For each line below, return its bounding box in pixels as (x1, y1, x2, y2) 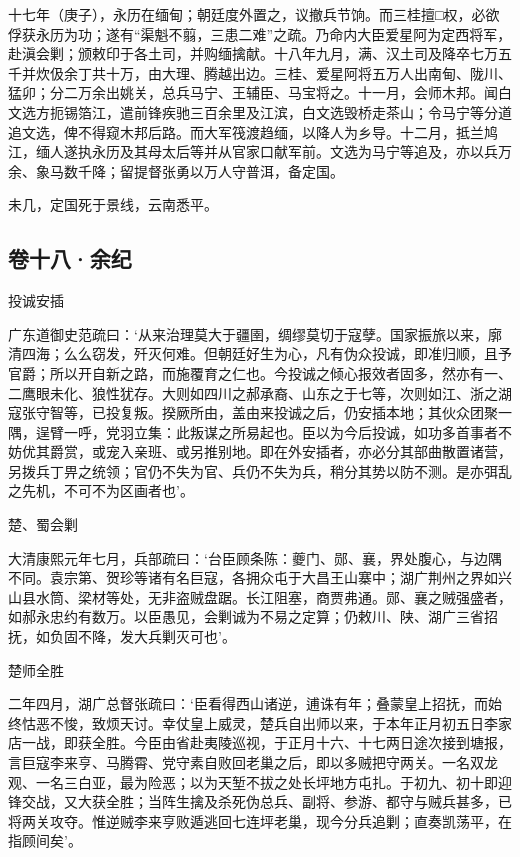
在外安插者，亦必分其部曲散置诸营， (273, 441, 512, 462)
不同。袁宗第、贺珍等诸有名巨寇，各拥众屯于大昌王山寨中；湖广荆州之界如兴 (8, 567, 512, 588)
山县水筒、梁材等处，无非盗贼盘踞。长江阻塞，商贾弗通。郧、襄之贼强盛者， (8, 586, 512, 607)
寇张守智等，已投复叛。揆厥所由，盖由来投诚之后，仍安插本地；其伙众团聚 (8, 402, 498, 423)
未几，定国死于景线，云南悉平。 (8, 194, 218, 215)
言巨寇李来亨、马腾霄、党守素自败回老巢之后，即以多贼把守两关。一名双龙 (8, 752, 498, 773)
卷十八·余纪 (8, 243, 132, 274)
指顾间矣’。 (8, 830, 82, 851)
